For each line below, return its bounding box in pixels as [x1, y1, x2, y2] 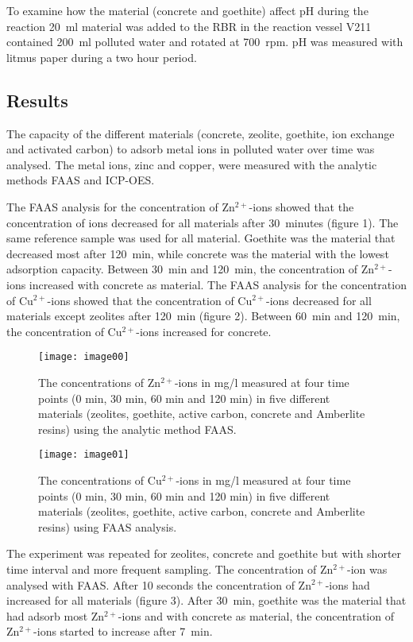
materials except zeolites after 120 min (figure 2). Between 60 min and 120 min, [6, 307, 400, 324]
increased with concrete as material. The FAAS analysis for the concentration [29, 276, 407, 292]
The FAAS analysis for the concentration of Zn [6, 198, 235, 215]
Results [6, 87, 68, 112]
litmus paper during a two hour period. [6, 48, 197, 65]
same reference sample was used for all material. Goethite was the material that [6, 230, 396, 246]
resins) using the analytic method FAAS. [38, 420, 237, 437]
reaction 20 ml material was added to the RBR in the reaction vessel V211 [6, 17, 372, 34]
